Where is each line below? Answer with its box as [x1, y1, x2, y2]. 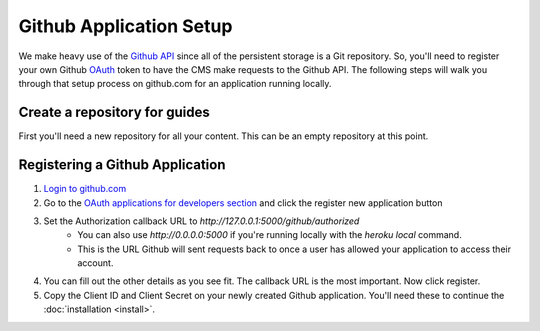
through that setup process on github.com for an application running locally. [18, 78, 332, 90]
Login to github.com [43, 183, 127, 195]
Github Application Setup [18, 15, 233, 37]
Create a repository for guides [18, 104, 210, 121]
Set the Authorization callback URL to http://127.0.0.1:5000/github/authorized [43, 215, 360, 227]
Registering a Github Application [18, 156, 226, 174]
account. [77, 257, 114, 269]
